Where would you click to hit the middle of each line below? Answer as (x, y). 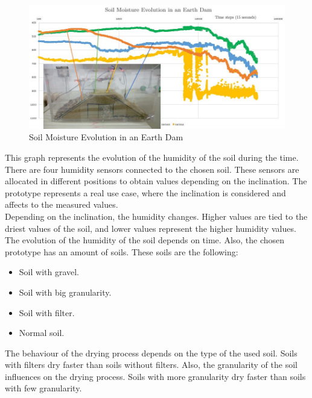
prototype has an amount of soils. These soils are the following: (122, 251)
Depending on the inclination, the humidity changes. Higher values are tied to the (156, 216)
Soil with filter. (47, 312)
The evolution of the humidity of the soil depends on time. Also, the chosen (145, 240)
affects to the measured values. (62, 204)
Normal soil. (42, 333)
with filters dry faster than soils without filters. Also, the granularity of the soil (151, 365)
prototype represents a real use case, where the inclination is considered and (145, 192)
